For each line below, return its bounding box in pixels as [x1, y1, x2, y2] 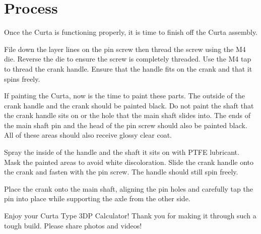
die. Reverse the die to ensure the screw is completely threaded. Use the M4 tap [4, 53, 251, 64]
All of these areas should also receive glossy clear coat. [4, 130, 172, 140]
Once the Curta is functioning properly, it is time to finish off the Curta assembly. [4, 27, 258, 37]
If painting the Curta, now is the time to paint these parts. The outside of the [4, 90, 245, 101]
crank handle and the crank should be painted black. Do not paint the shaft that [4, 100, 254, 110]
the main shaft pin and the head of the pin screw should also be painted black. [4, 120, 247, 130]
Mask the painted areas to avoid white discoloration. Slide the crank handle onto [4, 156, 254, 167]
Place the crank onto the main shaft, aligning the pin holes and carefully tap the [4, 183, 253, 194]
